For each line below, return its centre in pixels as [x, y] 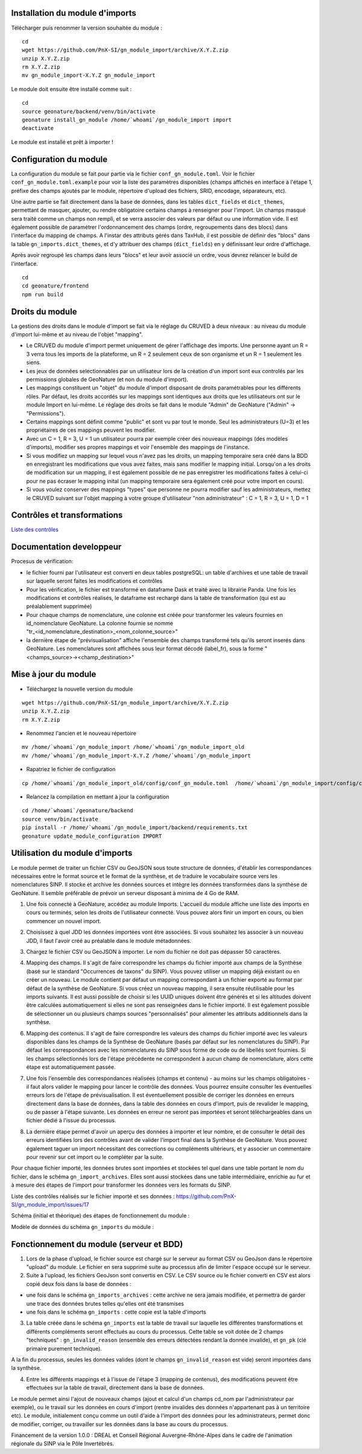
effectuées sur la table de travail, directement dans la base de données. [115, 1387]
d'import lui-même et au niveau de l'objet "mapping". [77, 334]
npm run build [43, 294]
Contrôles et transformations [67, 515]
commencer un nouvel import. [64, 921]
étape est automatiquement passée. [71, 1067]
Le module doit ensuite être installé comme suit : [71, 89]
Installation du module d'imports [74, 13]
